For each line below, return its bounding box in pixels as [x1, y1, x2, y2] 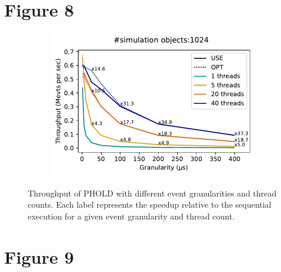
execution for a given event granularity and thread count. [28, 209, 235, 222]
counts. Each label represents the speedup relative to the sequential [28, 198, 272, 211]
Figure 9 [4, 244, 74, 268]
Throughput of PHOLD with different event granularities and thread [28, 186, 277, 199]
